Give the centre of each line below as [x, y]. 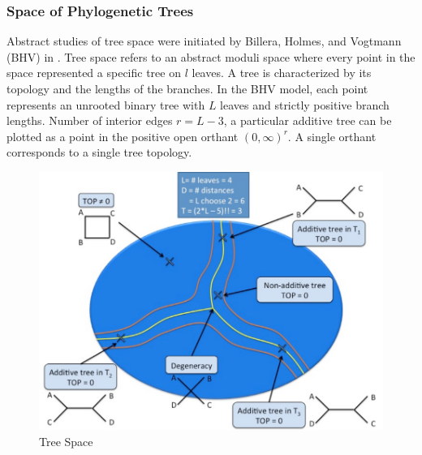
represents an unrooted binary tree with [106, 104]
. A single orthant [332, 136]
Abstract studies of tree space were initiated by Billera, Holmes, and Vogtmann [204, 41]
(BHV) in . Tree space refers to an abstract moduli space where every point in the [211, 56]
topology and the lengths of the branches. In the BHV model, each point [187, 88]
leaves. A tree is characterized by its [282, 73]
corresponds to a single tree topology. [99, 152]
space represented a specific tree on [94, 73]
